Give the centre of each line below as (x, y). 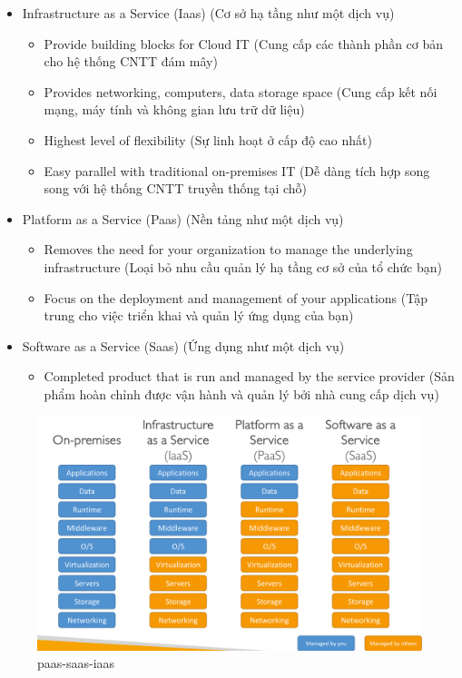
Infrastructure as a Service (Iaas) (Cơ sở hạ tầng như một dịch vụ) (208, 13)
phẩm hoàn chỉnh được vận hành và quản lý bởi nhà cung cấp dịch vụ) (241, 393)
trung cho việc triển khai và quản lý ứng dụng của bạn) (199, 315)
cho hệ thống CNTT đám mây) (131, 61)
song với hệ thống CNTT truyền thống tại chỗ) (176, 188)
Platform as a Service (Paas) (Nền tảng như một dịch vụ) (183, 218)
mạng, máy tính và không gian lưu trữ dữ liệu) (174, 109)
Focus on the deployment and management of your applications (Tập (236, 297)
